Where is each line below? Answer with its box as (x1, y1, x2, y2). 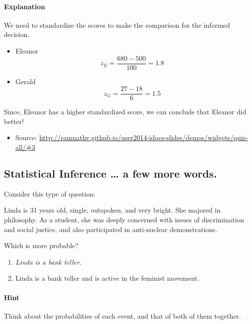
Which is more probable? (4, 240, 78, 251)
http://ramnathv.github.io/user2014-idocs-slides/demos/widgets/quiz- (39, 132, 248, 143)
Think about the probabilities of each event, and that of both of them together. (4, 310, 241, 321)
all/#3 (15, 142, 36, 152)
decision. (4, 29, 30, 39)
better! (4, 116, 24, 126)
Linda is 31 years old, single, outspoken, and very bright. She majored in (4, 205, 221, 215)
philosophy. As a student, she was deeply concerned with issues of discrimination (4, 215, 244, 225)
